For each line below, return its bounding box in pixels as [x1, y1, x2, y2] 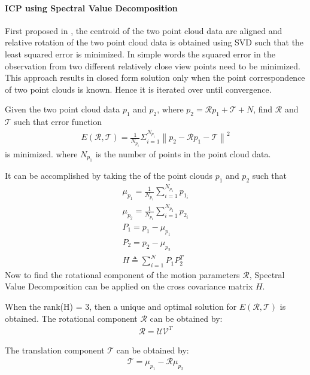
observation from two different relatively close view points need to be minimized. [5, 59, 300, 72]
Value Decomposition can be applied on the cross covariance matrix [5, 280, 253, 292]
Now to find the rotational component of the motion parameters [5, 268, 240, 281]
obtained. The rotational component [5, 312, 138, 324]
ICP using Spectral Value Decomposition [5, 1, 178, 14]
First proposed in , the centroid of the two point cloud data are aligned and [5, 24, 282, 36]
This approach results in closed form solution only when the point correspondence [5, 71, 305, 84]
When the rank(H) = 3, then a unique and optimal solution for [5, 300, 237, 313]
